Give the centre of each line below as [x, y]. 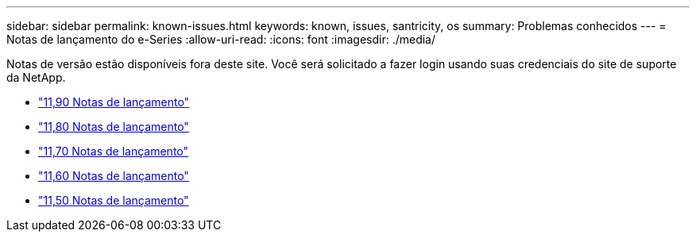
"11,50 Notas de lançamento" [114, 200]
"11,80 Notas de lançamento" [114, 127]
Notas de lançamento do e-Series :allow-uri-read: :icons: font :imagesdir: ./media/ [221, 39]
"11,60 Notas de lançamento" [114, 176]
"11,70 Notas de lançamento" [114, 151]
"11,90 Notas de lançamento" [114, 102]
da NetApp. [36, 77]
